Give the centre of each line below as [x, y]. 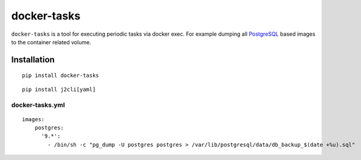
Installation [33, 60]
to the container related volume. [51, 42]
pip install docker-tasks [61, 75]
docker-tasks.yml [38, 105]
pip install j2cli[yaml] [59, 89]
